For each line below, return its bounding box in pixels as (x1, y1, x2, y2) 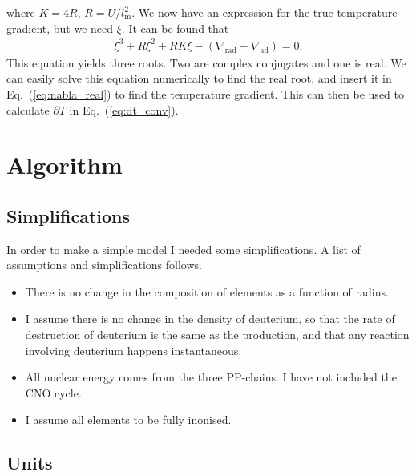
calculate (6, 101, 50, 118)
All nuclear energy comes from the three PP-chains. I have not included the (25, 369, 397, 385)
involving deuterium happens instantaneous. (25, 341, 242, 358)
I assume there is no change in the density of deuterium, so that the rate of (25, 310, 395, 327)
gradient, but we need (6, 19, 114, 36)
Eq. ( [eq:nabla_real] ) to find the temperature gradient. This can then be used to (6, 85, 404, 102)
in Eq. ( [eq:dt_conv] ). (69, 101, 179, 118)
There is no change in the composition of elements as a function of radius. (25, 283, 389, 300)
